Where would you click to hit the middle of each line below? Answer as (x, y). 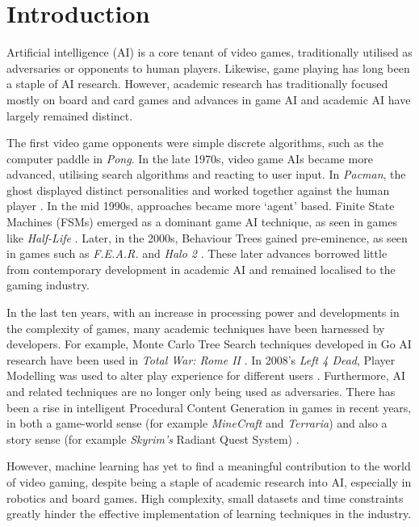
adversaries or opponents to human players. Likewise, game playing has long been (208, 67)
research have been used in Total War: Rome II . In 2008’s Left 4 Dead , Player (201, 359)
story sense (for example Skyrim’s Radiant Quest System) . (153, 438)
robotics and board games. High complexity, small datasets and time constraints (205, 497)
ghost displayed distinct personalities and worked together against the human (198, 190)
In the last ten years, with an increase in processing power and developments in (203, 312)
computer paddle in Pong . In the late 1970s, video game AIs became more (190, 158)
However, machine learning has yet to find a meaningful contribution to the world (209, 466)
